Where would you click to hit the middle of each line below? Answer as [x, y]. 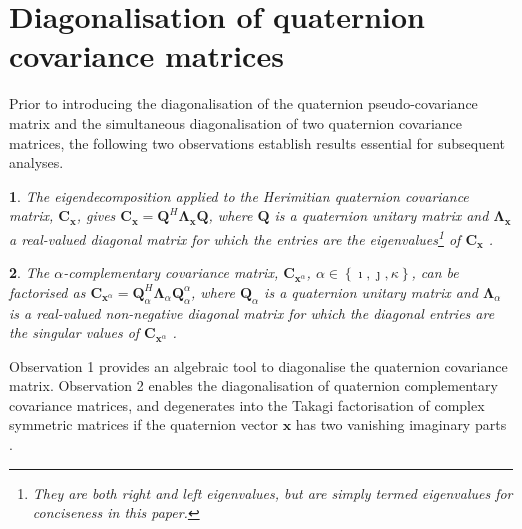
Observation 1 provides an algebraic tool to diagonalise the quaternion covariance [258, 365]
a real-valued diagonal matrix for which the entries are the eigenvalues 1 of [235, 237]
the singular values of [74, 332]
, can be [435, 272]
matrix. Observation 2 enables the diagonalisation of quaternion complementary [253, 385]
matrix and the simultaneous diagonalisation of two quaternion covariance [236, 122]
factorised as [47, 291]
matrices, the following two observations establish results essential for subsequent [257, 142]
